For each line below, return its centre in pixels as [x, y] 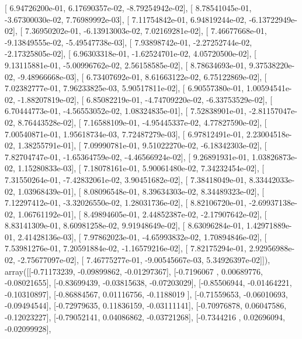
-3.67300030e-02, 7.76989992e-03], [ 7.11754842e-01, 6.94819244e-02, [126, 19]
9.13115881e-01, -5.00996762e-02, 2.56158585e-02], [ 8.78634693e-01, [126, 65]
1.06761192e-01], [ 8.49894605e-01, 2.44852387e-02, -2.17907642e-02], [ [142, 214]
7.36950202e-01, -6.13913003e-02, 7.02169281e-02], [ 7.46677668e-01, [146, 31]
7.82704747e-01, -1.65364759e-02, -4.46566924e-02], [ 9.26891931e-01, [127, 156]
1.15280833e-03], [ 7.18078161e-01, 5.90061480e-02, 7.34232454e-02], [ [141, 168]
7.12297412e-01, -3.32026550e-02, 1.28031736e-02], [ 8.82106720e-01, [126, 203]
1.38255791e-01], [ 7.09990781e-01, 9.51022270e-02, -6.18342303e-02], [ [142, 145]
